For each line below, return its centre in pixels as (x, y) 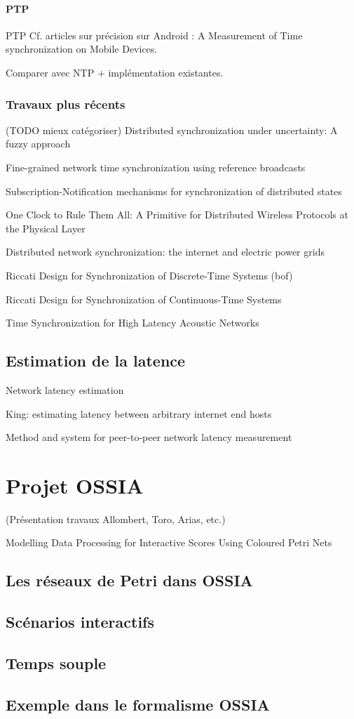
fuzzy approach (38, 144)
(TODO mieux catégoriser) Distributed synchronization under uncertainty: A (172, 130)
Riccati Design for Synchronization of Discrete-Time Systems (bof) (149, 275)
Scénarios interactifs (80, 622)
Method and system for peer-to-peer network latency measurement (149, 437)
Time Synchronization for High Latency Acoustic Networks (132, 323)
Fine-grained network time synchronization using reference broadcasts (156, 167)
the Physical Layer (46, 228)
